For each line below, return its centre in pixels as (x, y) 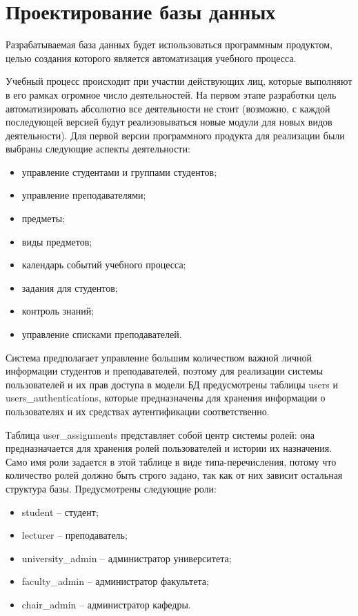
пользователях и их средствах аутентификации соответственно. (138, 411)
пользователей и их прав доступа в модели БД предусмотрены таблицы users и (172, 384)
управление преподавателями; (84, 195)
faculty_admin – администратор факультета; (115, 581)
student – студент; (60, 511)
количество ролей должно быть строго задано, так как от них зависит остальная (174, 475)
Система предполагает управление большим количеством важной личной (159, 357)
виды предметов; (57, 241)
